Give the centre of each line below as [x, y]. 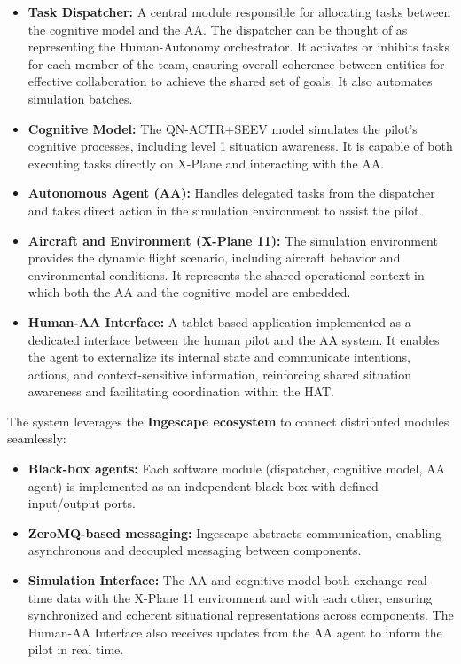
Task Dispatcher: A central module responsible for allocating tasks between [239, 12]
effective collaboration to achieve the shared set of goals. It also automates [230, 81]
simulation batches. [80, 98]
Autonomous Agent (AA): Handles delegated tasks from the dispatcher [231, 193]
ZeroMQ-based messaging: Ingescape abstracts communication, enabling [235, 532]
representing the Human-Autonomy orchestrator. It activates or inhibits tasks [238, 47]
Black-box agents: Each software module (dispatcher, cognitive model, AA [236, 469]
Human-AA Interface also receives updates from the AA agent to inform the [235, 632]
